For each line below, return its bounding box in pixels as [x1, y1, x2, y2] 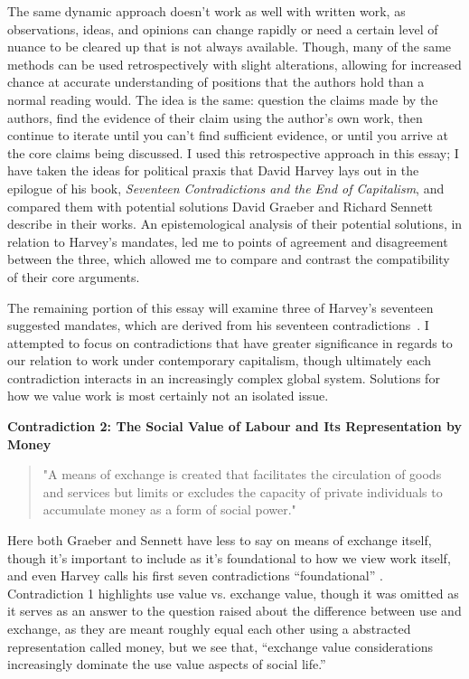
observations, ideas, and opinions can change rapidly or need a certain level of [7, 19, 438, 38]
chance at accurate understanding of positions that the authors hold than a [7, 72, 425, 91]
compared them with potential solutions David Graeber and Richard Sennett [7, 196, 434, 215]
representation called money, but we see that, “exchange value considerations [7, 637, 433, 655]
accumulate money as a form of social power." [42, 500, 296, 519]
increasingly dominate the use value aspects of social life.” [7, 655, 326, 674]
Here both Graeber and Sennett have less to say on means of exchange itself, [7, 531, 432, 550]
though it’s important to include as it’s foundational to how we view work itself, [7, 548, 451, 567]
